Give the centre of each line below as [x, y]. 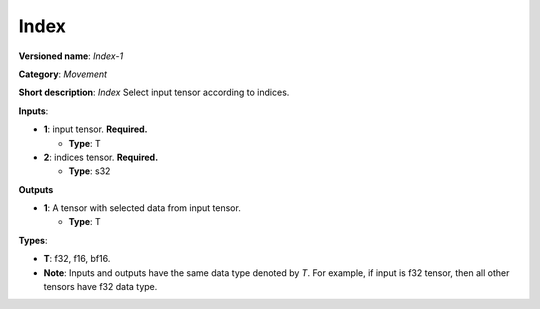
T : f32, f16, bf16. [77, 259]
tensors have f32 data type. [100, 287]
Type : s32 [89, 171]
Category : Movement [63, 74]
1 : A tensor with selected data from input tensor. [142, 208]
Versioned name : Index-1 [71, 56]
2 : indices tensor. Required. [101, 157]
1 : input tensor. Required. [95, 129]
